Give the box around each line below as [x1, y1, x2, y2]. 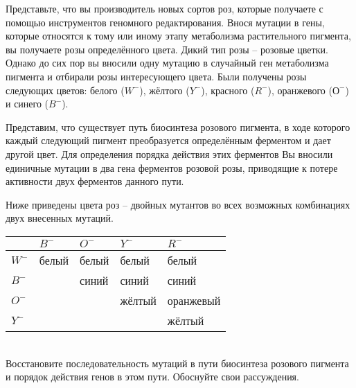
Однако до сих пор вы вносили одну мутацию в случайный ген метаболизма [6, 55, 329, 70]
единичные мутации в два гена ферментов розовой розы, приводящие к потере [6, 160, 338, 175]
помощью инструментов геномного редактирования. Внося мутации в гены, [6, 15, 325, 29]
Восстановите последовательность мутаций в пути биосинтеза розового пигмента [6, 355, 349, 370]
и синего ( [6, 96, 49, 111]
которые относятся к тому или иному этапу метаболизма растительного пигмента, [6, 28, 351, 43]
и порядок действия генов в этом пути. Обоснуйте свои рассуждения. [6, 369, 299, 384]
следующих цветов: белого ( [6, 82, 125, 97]
